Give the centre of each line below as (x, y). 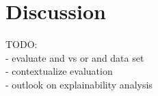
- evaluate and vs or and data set (75, 57)
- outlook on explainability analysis (79, 84)
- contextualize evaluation (59, 71)
